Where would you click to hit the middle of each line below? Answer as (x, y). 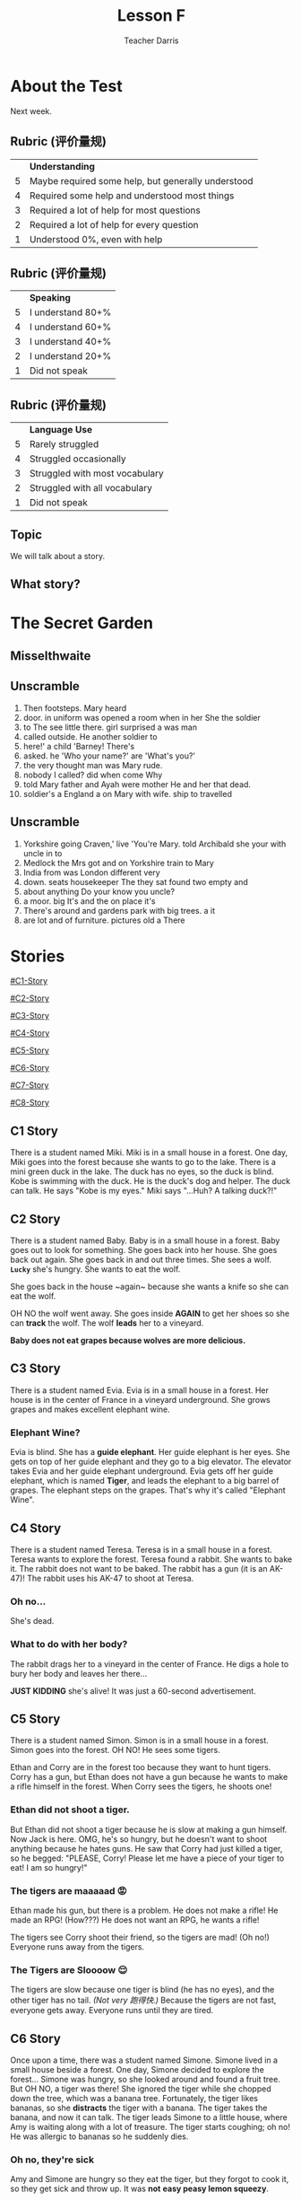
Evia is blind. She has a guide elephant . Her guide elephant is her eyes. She (150, 1452)
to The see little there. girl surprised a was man (110, 727)
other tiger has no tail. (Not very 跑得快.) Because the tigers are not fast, (143, 2000)
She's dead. (32, 1621)
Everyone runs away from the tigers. (77, 1947)
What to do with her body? (69, 1644)
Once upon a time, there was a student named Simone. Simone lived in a (144, 2060)
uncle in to (43, 853)
